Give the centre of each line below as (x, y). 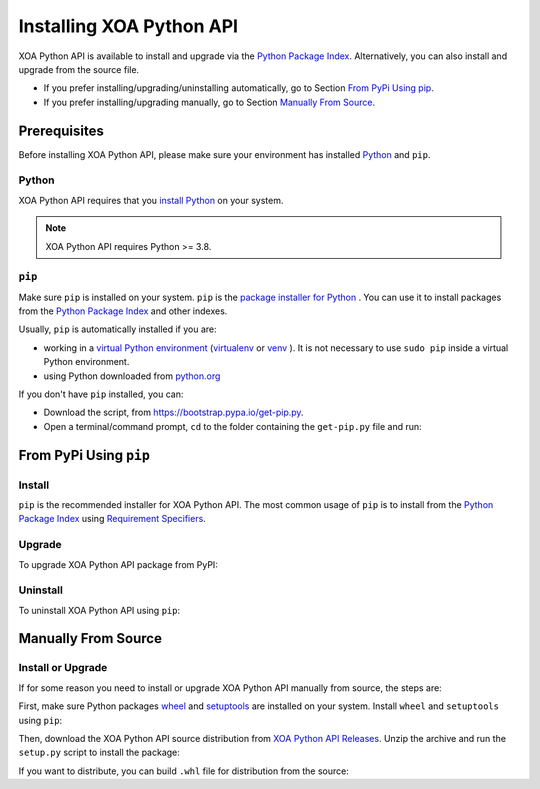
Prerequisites (61, 130)
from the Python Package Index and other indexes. (123, 311)
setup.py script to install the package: (99, 752)
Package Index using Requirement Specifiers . (112, 519)
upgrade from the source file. (79, 69)
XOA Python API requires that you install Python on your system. (151, 200)
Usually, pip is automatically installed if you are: (117, 329)
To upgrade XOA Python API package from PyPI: (118, 564)
